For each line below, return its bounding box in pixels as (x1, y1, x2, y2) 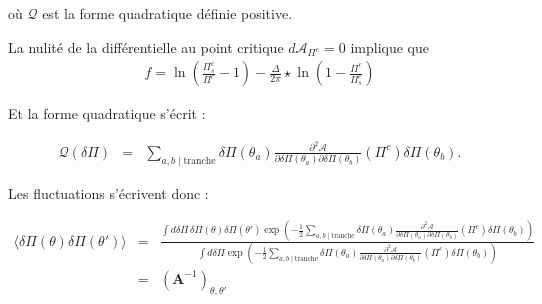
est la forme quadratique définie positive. (42, 3, 293, 23)
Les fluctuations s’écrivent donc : (8, 182, 209, 203)
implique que (350, 36, 429, 57)
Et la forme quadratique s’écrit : (8, 103, 206, 124)
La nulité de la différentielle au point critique (8, 36, 284, 57)
